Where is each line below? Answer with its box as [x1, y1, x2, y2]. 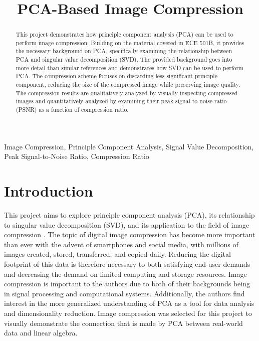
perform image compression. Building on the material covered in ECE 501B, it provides [16, 38, 244, 47]
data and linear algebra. [4, 327, 78, 338]
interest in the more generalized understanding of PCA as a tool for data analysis [4, 298, 254, 308]
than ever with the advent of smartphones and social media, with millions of [4, 239, 238, 249]
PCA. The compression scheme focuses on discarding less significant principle [16, 72, 217, 80]
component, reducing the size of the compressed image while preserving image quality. [16, 80, 240, 89]
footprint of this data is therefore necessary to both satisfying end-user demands [4, 259, 250, 269]
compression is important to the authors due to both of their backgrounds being [4, 278, 250, 289]
